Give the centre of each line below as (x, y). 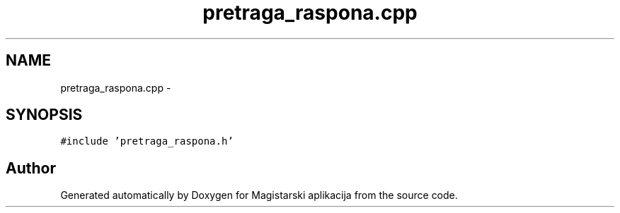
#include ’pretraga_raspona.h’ (147, 141)
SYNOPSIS (44, 115)
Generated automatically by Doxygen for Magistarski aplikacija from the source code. (259, 195)
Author (31, 168)
